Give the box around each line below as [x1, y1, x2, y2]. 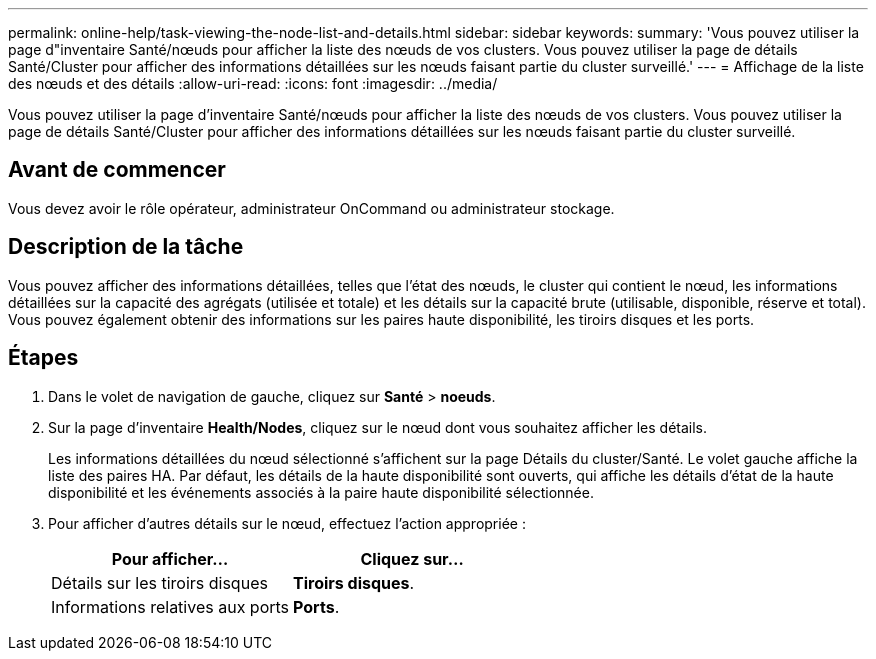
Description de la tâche [8, 234, 244, 260]
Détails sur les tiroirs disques [51, 572, 268, 593]
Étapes [8, 345, 79, 371]
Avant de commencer [8, 157, 226, 183]
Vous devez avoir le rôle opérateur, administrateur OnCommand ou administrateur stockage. [8, 199, 615, 217]
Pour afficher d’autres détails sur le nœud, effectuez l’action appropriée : [48, 514, 526, 532]
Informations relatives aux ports [51, 596, 290, 617]
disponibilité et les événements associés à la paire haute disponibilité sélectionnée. [48, 483, 594, 501]
